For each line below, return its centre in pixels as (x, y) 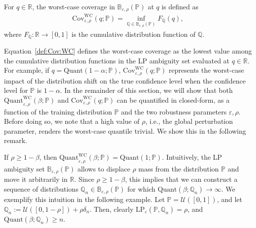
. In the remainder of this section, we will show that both (146, 90)
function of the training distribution (58, 111)
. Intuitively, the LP (192, 157)
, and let (229, 199)
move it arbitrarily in (36, 179)
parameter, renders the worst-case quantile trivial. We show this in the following (125, 130)
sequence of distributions (41, 188)
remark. (16, 140)
